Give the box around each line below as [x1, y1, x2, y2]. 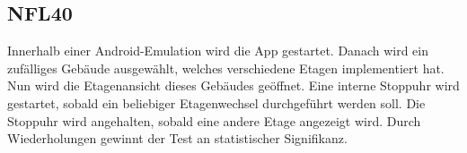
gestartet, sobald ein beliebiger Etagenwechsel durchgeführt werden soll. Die [7, 93, 426, 112]
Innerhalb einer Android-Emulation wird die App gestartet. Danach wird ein [7, 41, 428, 60]
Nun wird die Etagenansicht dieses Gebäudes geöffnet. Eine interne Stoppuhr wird [7, 76, 460, 95]
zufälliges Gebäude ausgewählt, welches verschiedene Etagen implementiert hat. [7, 58, 445, 77]
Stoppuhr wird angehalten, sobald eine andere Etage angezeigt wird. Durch [7, 111, 421, 130]
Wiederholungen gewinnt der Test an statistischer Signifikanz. [7, 129, 348, 148]
